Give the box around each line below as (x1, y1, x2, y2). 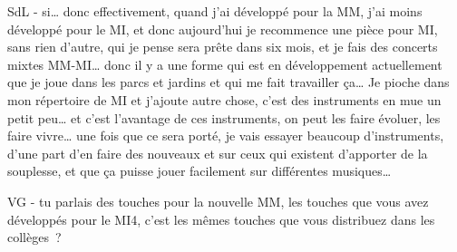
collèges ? (7, 228, 62, 247)
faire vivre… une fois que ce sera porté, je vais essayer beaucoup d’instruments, (7, 126, 444, 145)
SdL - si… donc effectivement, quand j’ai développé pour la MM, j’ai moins (7, 2, 423, 20)
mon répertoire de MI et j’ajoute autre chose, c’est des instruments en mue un (7, 90, 442, 109)
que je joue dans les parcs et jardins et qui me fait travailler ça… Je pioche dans (7, 73, 450, 92)
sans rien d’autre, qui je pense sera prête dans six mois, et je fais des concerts (7, 37, 438, 56)
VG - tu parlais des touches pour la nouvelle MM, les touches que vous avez (7, 191, 429, 210)
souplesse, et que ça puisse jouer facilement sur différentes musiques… (7, 161, 392, 180)
